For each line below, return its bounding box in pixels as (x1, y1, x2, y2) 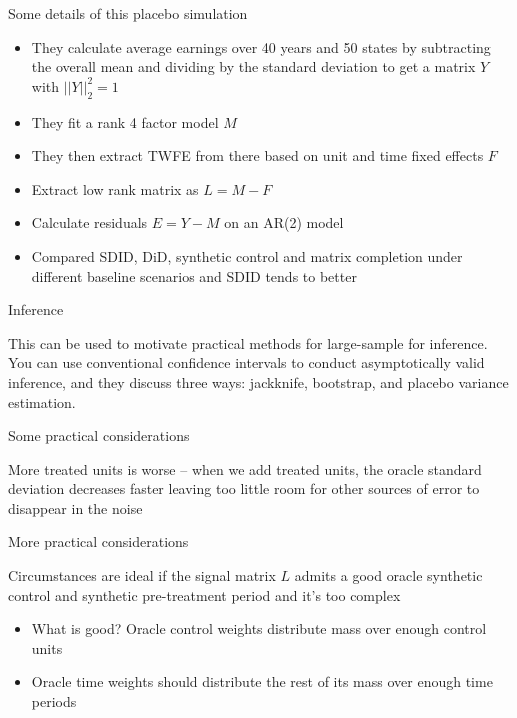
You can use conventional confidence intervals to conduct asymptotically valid (8, 352, 485, 373)
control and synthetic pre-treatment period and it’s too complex (8, 584, 401, 605)
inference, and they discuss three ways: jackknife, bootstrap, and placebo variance (8, 371, 509, 392)
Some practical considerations (8, 425, 190, 446)
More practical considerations (8, 531, 189, 552)
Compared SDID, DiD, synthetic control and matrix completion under (31, 245, 463, 266)
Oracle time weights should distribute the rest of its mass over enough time (31, 671, 493, 692)
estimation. (8, 391, 76, 412)
